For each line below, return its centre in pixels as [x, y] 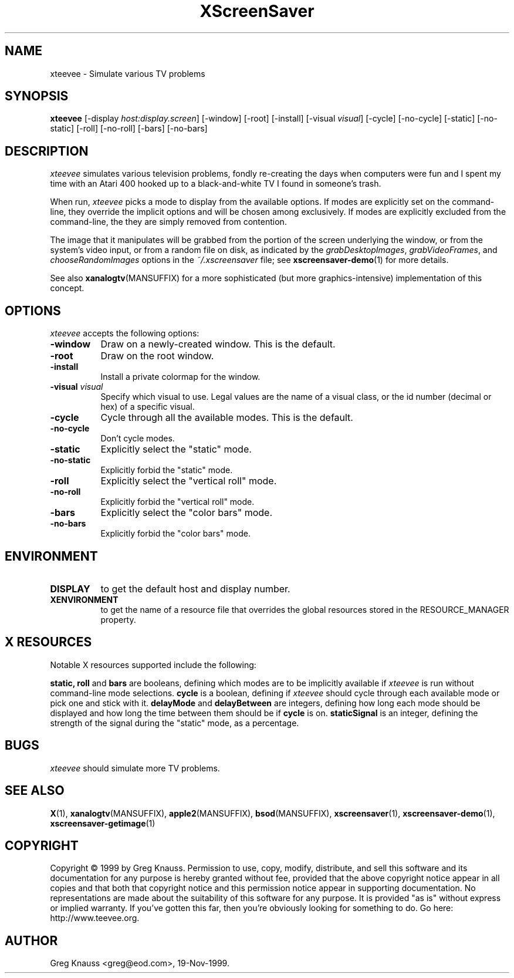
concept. [67, 288]
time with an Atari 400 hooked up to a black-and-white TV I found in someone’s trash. [216, 184]
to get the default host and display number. [195, 589]
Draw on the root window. [157, 356]
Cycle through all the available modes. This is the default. [227, 418]
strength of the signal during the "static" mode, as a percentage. [175, 723]
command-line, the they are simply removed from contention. [168, 222]
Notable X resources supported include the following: [153, 665]
